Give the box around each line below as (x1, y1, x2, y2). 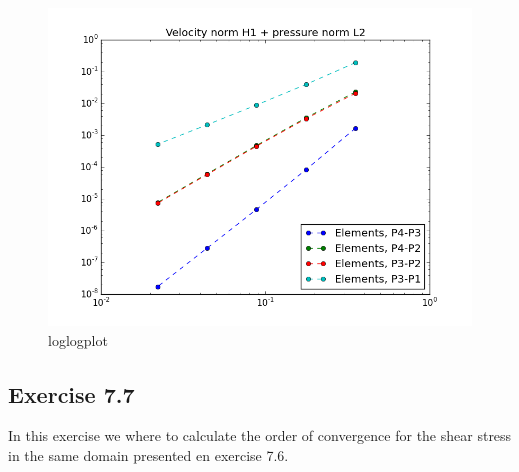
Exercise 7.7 (8, 378, 135, 409)
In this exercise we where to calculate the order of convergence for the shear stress (8, 425, 512, 446)
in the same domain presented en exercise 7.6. (8, 444, 289, 465)
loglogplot (48, 329, 108, 350)
